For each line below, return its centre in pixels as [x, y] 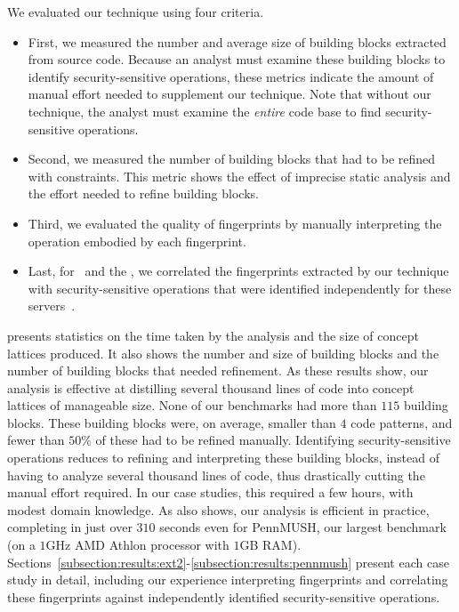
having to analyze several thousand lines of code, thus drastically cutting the [216, 475]
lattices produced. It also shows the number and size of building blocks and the [223, 353]
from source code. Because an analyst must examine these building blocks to [237, 59]
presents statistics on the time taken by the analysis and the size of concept [213, 335]
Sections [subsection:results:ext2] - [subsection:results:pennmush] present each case [228, 562]
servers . [52, 306]
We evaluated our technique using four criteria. [136, 12]
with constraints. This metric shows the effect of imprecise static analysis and [239, 176]
